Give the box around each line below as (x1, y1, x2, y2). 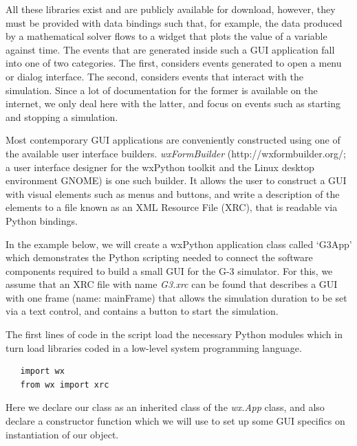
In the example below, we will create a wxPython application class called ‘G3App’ (6, 236, 352, 251)
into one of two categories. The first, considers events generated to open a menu (6, 56, 342, 70)
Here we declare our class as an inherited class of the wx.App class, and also (6, 400, 325, 414)
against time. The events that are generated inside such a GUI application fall (6, 42, 335, 56)
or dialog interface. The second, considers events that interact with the (6, 69, 303, 83)
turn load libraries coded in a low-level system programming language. (6, 340, 302, 355)
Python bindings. (6, 213, 78, 227)
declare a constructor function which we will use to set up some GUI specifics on (6, 414, 345, 428)
